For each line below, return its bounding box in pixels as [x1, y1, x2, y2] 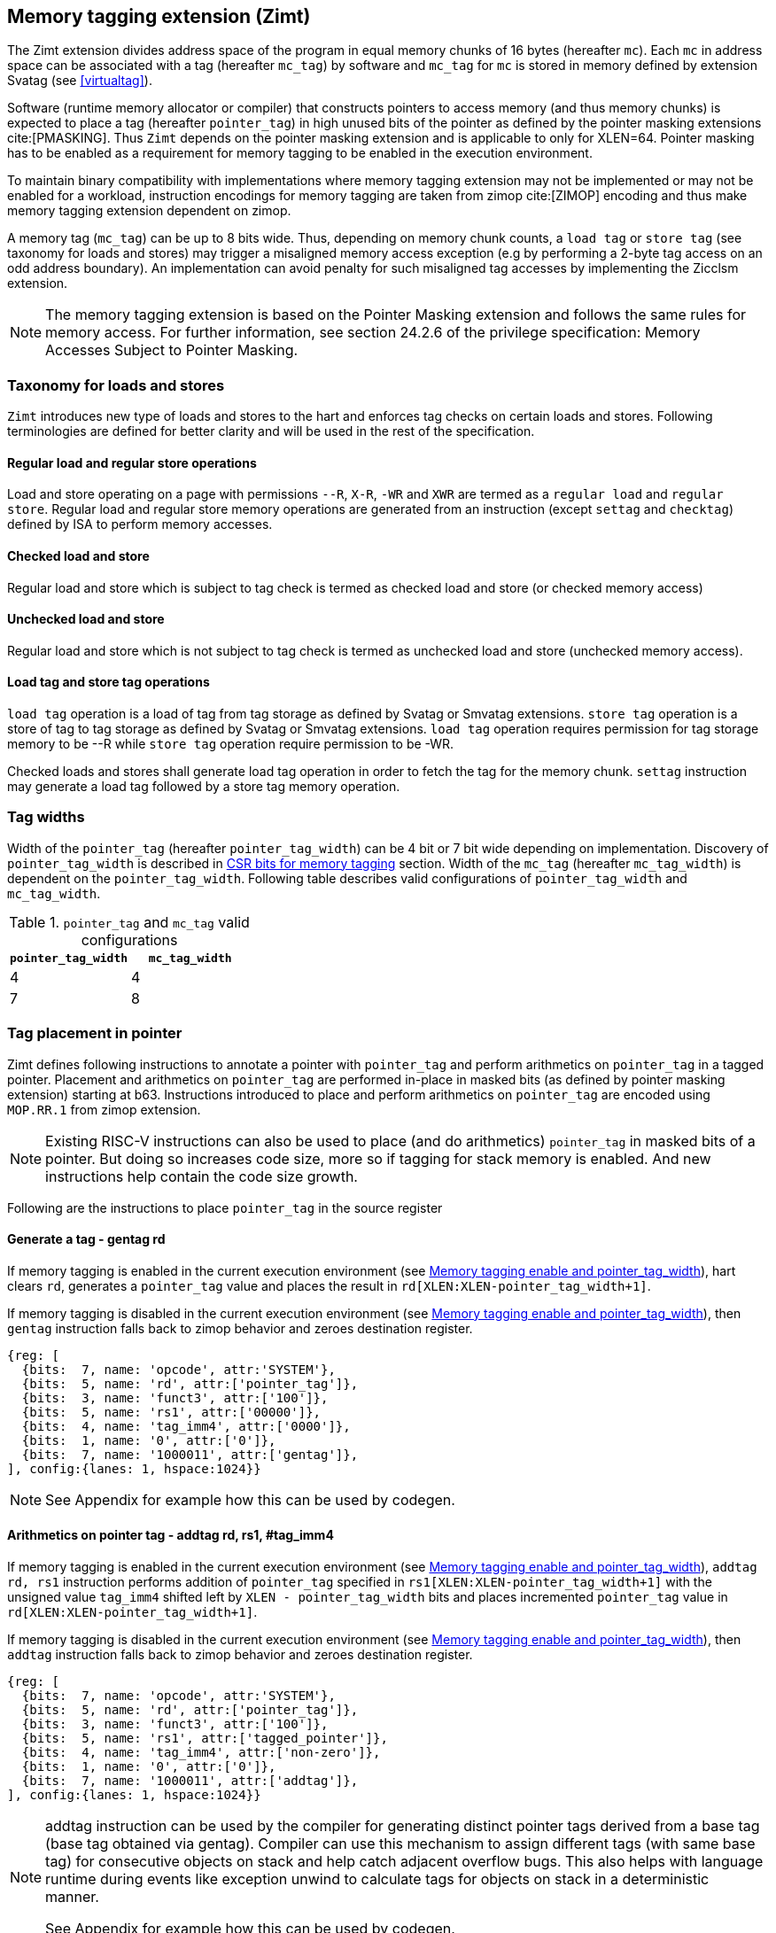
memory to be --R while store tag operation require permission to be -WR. [7, 736, 454, 752]
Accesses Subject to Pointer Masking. [45, 341, 299, 360]
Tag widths [7, 808, 85, 827]
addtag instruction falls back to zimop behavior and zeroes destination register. [7, 1646, 473, 1662]
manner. [45, 1887, 99, 1906]
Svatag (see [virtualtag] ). [7, 73, 152, 89]
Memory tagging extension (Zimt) [7, 5, 311, 27]
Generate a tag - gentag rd [7, 1231, 166, 1247]
